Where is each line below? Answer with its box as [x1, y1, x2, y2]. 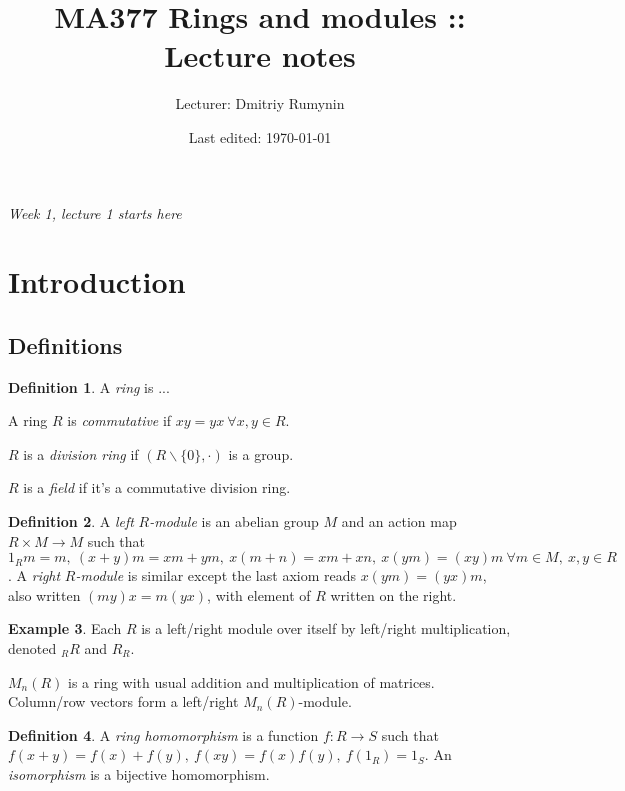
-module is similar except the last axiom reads [75, 565, 356, 586]
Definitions [8, 329, 123, 360]
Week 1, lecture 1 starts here [8, 202, 182, 223]
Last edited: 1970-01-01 [188, 126, 332, 147]
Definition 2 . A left [8, 511, 134, 532]
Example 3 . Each [8, 618, 122, 639]
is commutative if [67, 410, 172, 431]
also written [8, 584, 81, 605]
